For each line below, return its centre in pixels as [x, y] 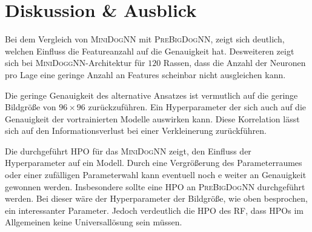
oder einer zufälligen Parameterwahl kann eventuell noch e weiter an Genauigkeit [156, 175]
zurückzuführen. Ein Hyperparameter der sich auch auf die [197, 107]
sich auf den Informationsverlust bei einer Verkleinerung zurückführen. [136, 131]
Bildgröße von [31, 107]
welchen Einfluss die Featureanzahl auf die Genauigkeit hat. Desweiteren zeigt [150, 51]
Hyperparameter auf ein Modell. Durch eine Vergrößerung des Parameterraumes [154, 163]
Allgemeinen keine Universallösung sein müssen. [94, 222]
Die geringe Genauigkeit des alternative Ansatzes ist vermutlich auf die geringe [151, 95]
